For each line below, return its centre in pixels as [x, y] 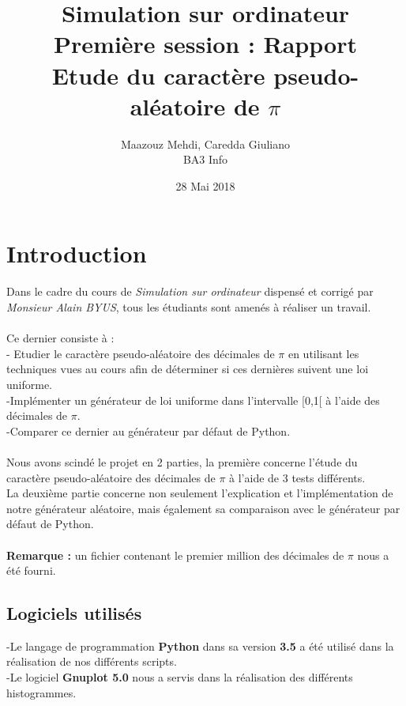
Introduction [77, 253]
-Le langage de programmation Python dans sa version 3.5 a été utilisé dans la [200, 646]
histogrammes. [41, 692]
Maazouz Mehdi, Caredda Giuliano [205, 143]
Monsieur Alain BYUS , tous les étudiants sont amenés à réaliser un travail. [189, 307]
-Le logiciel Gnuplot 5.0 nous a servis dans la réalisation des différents [180, 677]
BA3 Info [205, 159]
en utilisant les [323, 353]
